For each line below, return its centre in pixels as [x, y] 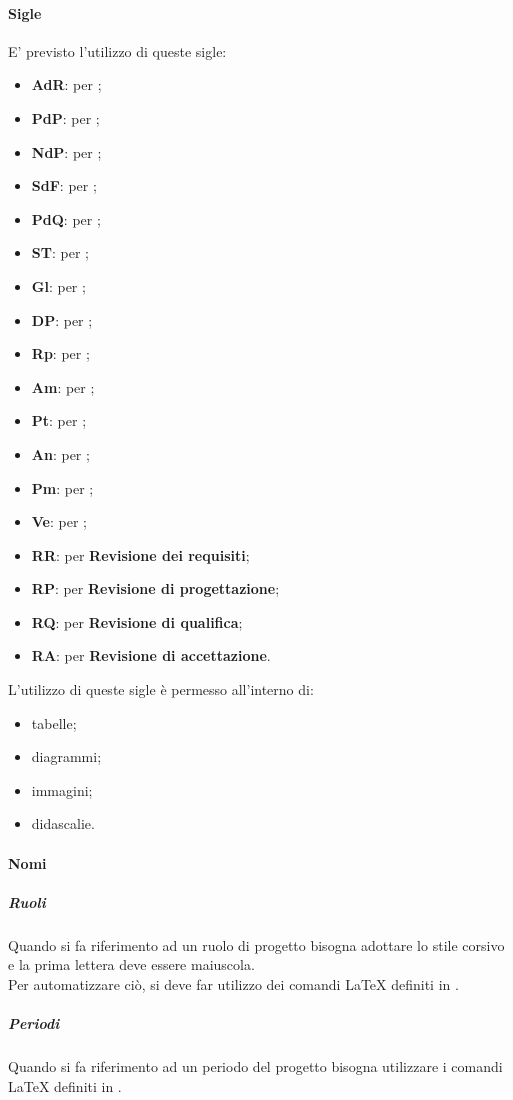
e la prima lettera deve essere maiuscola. [131, 964]
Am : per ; [63, 386]
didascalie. [63, 823]
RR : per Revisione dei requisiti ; [140, 554]
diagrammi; [66, 756]
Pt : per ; [59, 420]
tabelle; [54, 722]
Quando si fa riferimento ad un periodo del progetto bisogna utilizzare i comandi [255, 1066]
